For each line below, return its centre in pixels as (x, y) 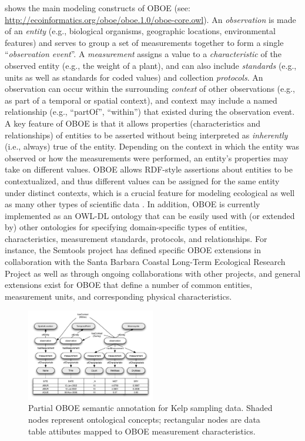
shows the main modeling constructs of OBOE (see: (98, 8)
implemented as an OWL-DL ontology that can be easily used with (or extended (150, 215)
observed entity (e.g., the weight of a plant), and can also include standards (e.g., (151, 65)
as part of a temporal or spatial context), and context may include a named (141, 100)
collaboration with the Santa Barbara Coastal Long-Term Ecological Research (145, 262)
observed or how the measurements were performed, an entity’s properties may (147, 157)
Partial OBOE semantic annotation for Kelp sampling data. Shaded (150, 408)
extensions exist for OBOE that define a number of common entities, (129, 285)
